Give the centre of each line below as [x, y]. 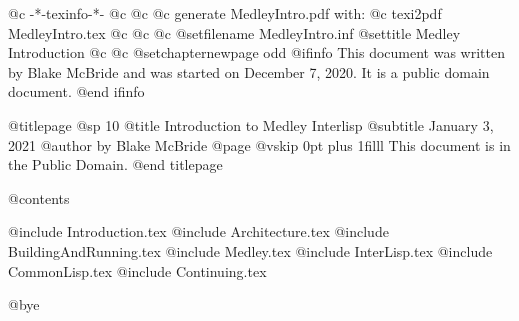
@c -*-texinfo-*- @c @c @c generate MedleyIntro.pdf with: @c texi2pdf [225, 13]
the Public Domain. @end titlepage [115, 164]
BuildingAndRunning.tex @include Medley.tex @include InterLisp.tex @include [250, 250]
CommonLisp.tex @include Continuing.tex [137, 270]
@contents [39, 197]
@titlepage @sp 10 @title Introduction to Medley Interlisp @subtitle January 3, [251, 124]
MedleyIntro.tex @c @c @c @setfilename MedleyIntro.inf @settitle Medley [234, 32]
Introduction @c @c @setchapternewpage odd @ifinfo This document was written [256, 52]
